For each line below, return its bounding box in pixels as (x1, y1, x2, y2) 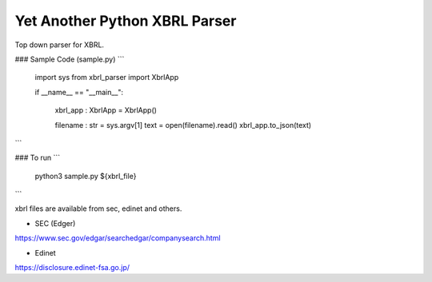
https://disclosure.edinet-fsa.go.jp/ (14, 263, 130, 272)
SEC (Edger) (34, 218, 76, 228)
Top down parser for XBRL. (14, 40, 104, 50)
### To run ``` (14, 153, 61, 163)
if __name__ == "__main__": (34, 87, 124, 97)
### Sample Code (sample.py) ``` (14, 54, 125, 64)
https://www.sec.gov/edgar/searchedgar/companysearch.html (14, 233, 221, 243)
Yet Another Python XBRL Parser (14, 12, 237, 30)
